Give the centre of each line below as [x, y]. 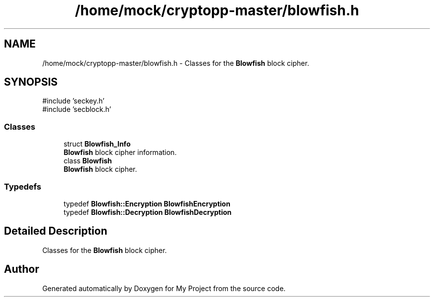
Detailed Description [56, 231]
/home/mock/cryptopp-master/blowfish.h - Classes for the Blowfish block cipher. [176, 63]
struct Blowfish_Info [97, 144]
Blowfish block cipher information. [120, 152]
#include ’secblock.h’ [77, 109]
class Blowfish [88, 161]
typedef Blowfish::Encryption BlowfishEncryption [147, 203]
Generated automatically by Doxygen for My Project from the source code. [164, 288]
